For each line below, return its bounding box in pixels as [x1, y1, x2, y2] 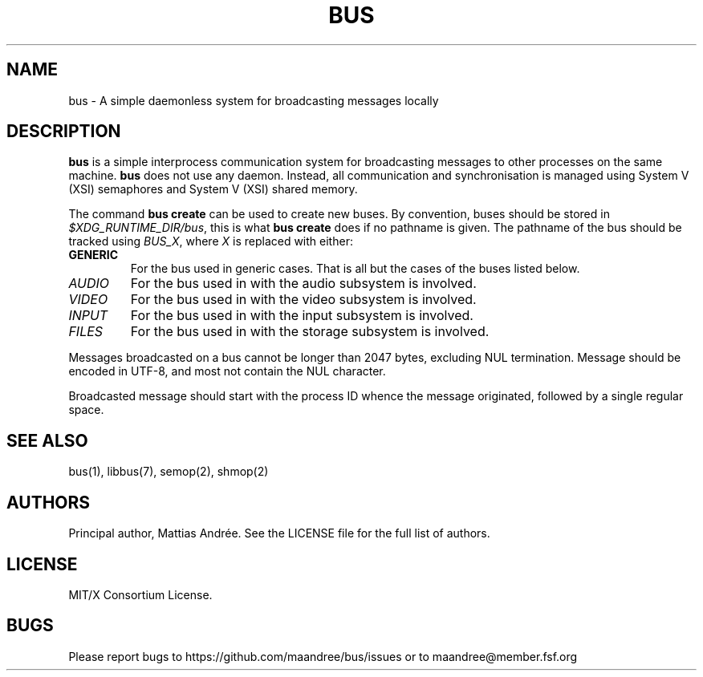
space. [68, 403, 104, 417]
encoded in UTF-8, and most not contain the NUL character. [68, 364, 386, 379]
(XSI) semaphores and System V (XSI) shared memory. [68, 182, 358, 197]
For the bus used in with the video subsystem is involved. [130, 291, 477, 308]
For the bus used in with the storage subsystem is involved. [130, 323, 490, 340]
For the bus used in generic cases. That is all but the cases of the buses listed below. [130, 261, 580, 276]
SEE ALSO [6, 430, 88, 451]
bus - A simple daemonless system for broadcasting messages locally [68, 93, 439, 107]
